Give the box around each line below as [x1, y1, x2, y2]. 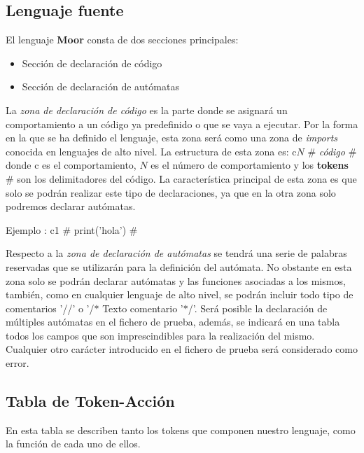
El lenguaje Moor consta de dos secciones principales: [6, 32, 239, 47]
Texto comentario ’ [102, 300, 183, 315]
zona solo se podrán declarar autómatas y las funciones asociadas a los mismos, [6, 273, 346, 288]
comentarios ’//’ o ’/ [6, 300, 94, 315]
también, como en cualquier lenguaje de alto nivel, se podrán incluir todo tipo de [6, 287, 353, 302]
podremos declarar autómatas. [6, 199, 136, 214]
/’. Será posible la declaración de [188, 300, 328, 315]
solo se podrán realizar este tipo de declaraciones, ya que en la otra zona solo [6, 185, 336, 200]
